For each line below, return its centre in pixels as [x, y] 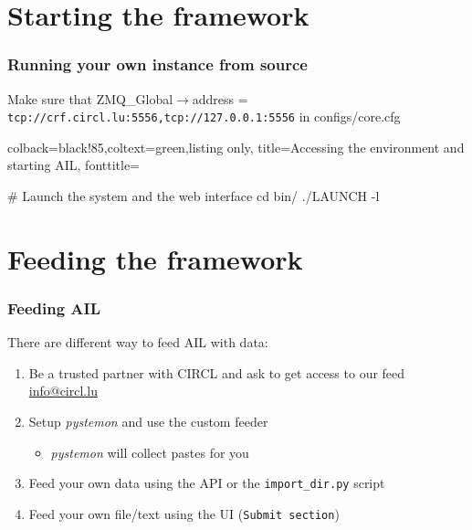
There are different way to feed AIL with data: [138, 342]
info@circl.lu [63, 391]
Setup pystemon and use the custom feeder [148, 421]
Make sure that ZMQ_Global [90, 98]
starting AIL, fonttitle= [73, 165]
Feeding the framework [155, 258]
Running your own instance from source [157, 64]
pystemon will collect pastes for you [150, 452]
